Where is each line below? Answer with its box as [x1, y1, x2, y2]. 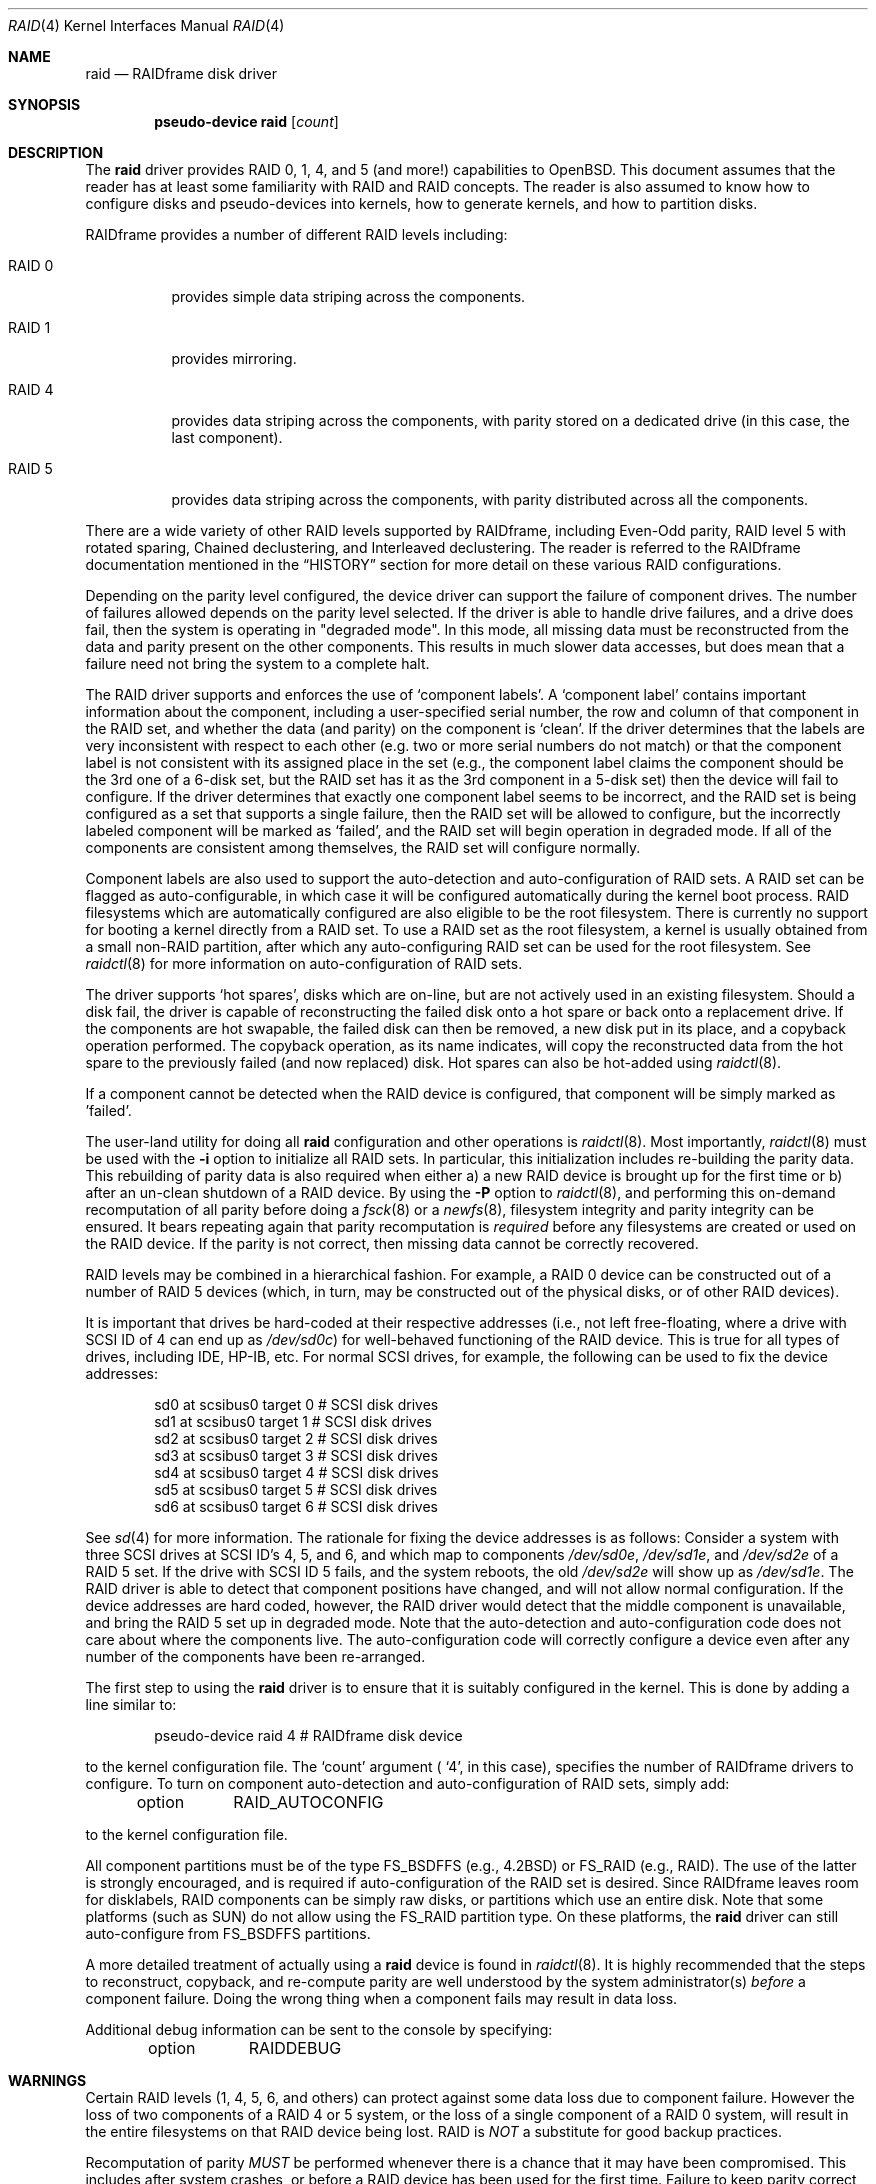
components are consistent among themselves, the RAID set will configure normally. [85, 839, 641, 856]
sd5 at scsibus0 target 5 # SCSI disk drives [154, 1481, 438, 1498]
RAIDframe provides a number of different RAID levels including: [85, 226, 508, 243]
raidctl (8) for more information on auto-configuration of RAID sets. [85, 955, 523, 972]
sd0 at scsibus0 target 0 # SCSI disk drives [154, 1396, 439, 1413]
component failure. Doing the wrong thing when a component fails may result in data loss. [85, 1990, 678, 2007]
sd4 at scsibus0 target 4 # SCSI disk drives [154, 1464, 439, 1481]
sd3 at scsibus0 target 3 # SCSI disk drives [154, 1447, 438, 1464]
